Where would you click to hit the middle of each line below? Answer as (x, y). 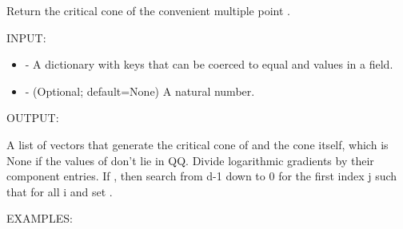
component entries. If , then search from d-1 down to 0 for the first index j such (202, 176)
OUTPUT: (33, 118)
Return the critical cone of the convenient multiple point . (148, 10)
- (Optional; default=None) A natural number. (140, 91)
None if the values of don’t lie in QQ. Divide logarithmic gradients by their (190, 160)
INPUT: (26, 37)
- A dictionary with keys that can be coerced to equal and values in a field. (209, 64)
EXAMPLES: (40, 218)
